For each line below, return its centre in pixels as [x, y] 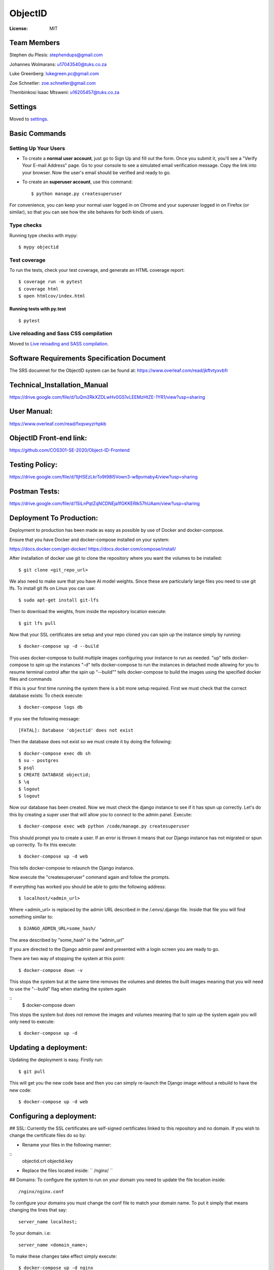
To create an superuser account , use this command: [77, 182]
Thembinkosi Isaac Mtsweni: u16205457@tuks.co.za [64, 92]
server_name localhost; [48, 1221]
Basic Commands [38, 133]
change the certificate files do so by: [48, 1135]
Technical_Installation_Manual [59, 385]
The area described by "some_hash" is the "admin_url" [67, 940]
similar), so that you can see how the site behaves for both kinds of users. [87, 212]
